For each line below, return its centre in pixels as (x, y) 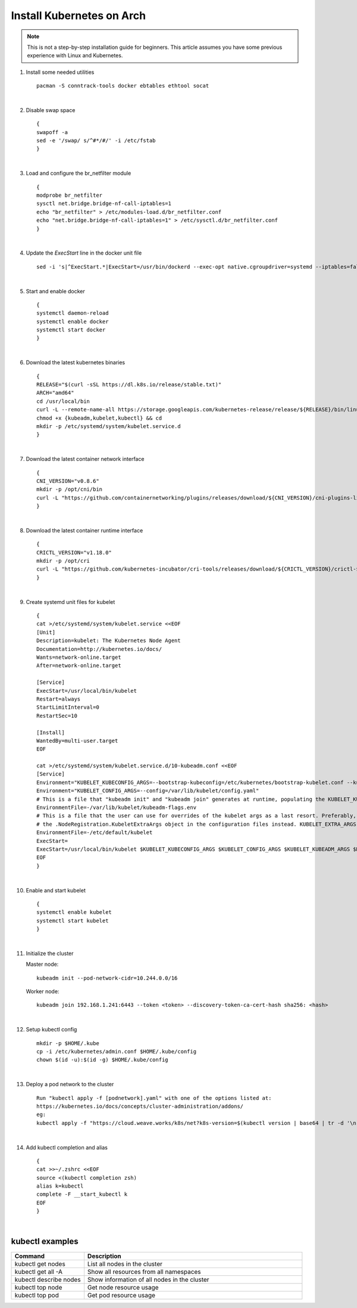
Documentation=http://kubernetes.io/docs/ (99, 649)
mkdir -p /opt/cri (63, 561)
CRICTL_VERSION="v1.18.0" (74, 552)
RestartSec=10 (57, 716)
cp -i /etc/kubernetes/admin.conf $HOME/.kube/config (116, 1051)
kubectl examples (45, 1242)
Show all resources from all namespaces (144, 1272)
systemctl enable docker (73, 321)
